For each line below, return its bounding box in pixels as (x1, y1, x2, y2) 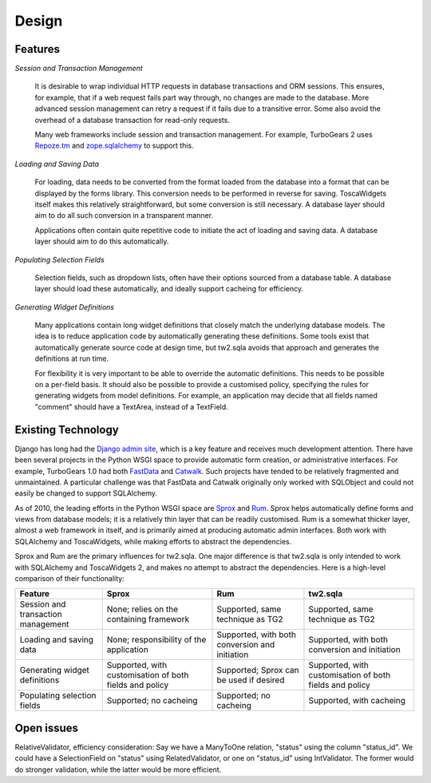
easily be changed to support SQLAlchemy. (14, 488, 157, 498)
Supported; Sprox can (216, 665, 299, 676)
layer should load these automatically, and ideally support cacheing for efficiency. (34, 284, 304, 294)
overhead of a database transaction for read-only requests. (34, 115, 231, 125)
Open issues (14, 721, 79, 734)
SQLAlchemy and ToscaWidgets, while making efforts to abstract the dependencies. (14, 536, 292, 546)
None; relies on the (106, 603, 179, 615)
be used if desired (216, 674, 285, 686)
